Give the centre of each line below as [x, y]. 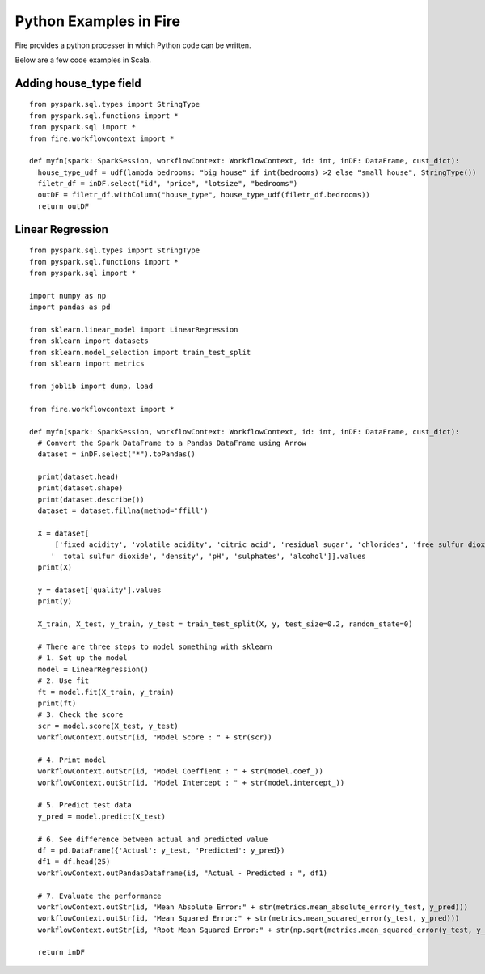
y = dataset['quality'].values [99, 590]
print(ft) [57, 703]
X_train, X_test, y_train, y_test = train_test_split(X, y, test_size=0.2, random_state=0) [225, 624]
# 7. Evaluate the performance [99, 896]
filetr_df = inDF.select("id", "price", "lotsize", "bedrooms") [168, 184]
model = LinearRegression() [93, 669]
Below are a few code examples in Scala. [83, 60]
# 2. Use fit [63, 681]
